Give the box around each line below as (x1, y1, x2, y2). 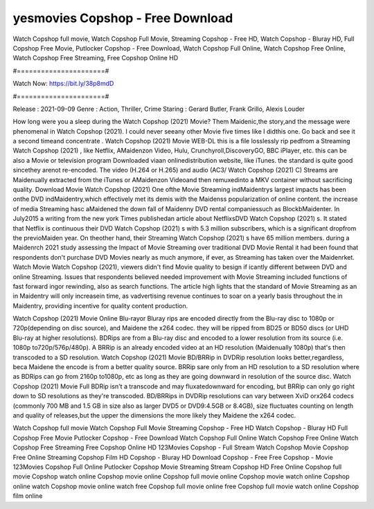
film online (12, 492, 43, 500)
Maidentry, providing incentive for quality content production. (12, 301, 188, 310)
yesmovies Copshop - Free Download (12, 10, 233, 26)
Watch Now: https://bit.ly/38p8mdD (12, 80, 114, 88)
